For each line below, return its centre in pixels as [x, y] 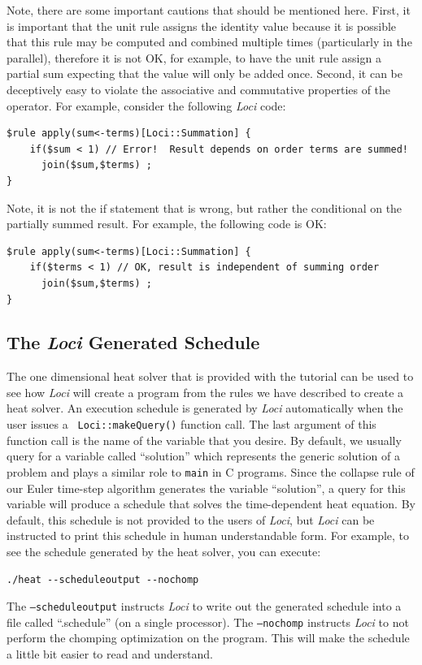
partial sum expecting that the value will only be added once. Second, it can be [205, 73]
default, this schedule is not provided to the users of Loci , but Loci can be [191, 519]
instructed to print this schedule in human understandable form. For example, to [208, 535]
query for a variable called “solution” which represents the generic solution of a [203, 456]
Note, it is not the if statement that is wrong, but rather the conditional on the [204, 207]
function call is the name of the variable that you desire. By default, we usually [204, 440]
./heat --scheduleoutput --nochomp [103, 579]
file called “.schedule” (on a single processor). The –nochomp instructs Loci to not [208, 622]
